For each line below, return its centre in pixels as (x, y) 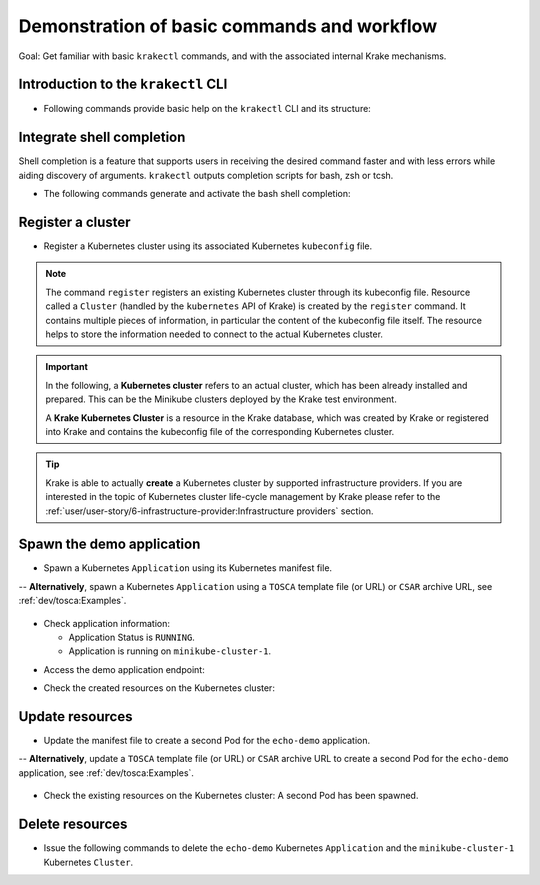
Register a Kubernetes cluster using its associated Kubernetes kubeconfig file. (208, 246)
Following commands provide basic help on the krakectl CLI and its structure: (207, 109)
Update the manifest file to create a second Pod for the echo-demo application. (207, 741)
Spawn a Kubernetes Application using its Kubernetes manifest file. (188, 568)
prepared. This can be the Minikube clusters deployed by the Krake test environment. (221, 399)
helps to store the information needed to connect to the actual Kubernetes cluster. (214, 334)
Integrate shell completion (102, 137)
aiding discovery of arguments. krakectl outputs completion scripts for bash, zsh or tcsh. (206, 175)
